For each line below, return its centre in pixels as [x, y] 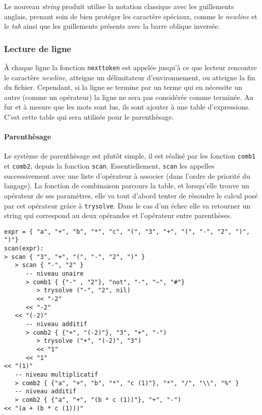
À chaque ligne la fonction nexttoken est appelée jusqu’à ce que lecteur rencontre [130, 67]
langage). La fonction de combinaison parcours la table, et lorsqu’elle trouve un [127, 186]
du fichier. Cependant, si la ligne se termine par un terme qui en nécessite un [123, 87]
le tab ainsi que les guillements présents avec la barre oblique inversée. [112, 26]
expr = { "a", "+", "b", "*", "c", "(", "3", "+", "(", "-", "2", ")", [127, 231]
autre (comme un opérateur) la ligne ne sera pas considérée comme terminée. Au [129, 97]
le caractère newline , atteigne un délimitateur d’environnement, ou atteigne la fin [130, 77]
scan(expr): [24, 249]
